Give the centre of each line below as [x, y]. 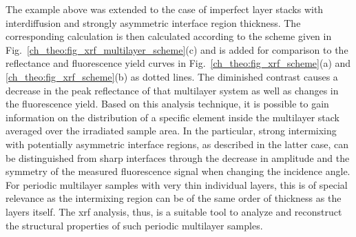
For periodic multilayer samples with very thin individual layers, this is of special [177, 184]
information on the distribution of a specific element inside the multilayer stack [172, 117]
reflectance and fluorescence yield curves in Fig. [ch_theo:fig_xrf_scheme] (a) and [178, 63]
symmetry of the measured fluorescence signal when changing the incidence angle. [178, 171]
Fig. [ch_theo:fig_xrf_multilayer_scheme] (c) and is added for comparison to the [177, 49]
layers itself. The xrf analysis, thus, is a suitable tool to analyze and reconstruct [174, 211]
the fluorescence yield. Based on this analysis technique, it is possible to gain [167, 104]
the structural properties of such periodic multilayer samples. [134, 225]
